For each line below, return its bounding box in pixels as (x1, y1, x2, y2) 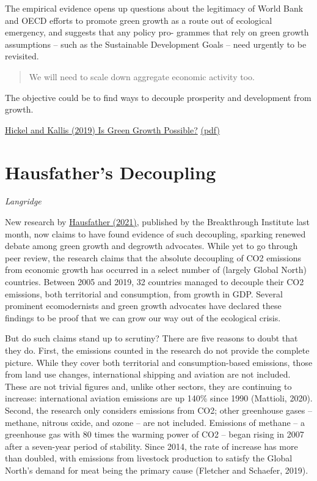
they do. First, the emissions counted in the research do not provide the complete (5, 344, 310, 356)
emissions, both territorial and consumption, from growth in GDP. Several (5, 287, 283, 300)
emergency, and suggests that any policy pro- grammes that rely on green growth (5, 26, 309, 39)
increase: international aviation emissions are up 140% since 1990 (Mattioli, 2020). (5, 392, 313, 405)
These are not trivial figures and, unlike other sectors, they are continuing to (5, 379, 292, 392)
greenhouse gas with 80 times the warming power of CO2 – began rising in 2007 (5, 428, 304, 441)
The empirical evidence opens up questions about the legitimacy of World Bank (5, 2, 304, 14)
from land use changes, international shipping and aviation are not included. (5, 368, 291, 381)
